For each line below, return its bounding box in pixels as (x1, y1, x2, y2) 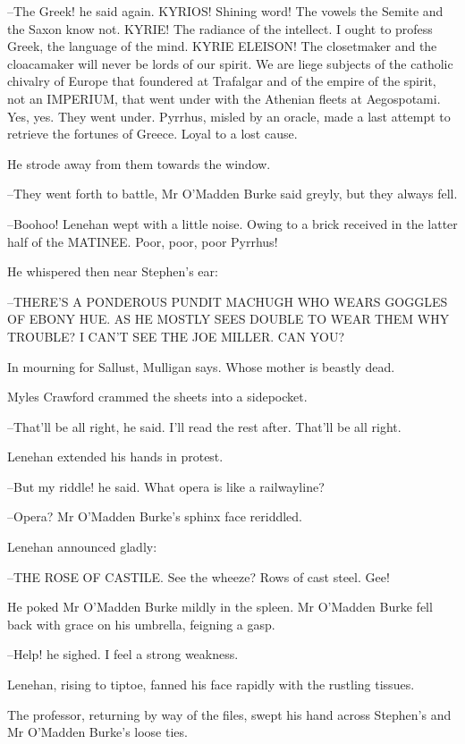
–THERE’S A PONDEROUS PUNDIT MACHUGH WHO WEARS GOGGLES (7, 292, 448, 310)
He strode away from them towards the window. (7, 154, 271, 173)
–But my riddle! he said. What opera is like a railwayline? (7, 477, 325, 495)
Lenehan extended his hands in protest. (7, 447, 224, 466)
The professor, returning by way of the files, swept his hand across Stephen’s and (7, 705, 452, 723)
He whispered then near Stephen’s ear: (7, 262, 218, 281)
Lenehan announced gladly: (7, 537, 157, 556)
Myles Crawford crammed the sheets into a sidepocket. (7, 387, 308, 406)
